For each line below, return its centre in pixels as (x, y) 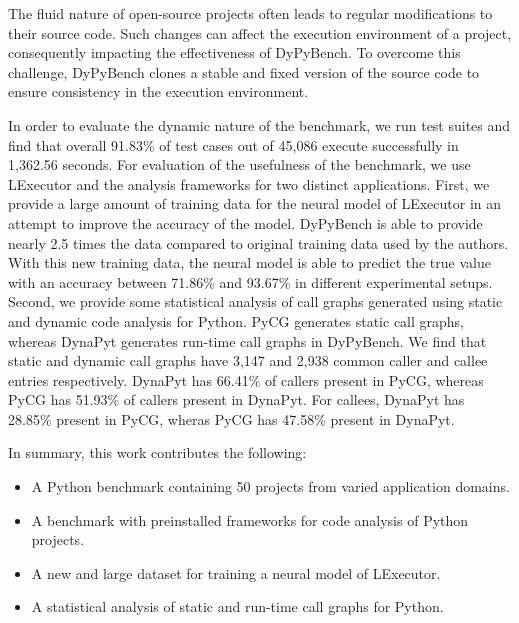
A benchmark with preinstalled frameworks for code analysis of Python (250, 519)
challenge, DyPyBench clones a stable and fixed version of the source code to (244, 71)
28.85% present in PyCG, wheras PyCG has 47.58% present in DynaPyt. (231, 418)
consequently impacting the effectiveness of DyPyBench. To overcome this (234, 52)
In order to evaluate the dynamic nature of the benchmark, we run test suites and (259, 124)
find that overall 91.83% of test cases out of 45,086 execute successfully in (233, 144)
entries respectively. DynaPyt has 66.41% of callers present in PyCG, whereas (246, 379)
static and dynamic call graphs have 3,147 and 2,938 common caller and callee (248, 360)
